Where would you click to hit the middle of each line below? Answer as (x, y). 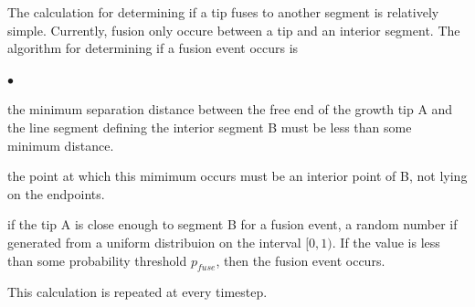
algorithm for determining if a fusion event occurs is (153, 48)
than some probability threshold (97, 260)
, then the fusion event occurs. (301, 260)
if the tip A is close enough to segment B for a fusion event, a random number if (232, 224)
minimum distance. (61, 145)
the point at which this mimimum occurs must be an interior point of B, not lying (237, 176)
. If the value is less (386, 242)
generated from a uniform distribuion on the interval (154, 242)
